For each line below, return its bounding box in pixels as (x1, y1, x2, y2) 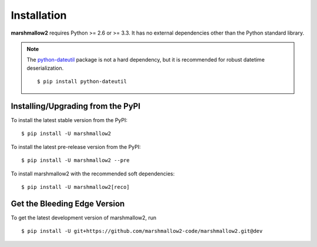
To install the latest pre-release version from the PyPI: (11, 143, 141, 150)
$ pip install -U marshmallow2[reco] (21, 184, 130, 190)
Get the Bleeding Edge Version (11, 198, 125, 208)
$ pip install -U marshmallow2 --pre (21, 157, 130, 164)
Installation (11, 9, 67, 22)
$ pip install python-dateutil (37, 78, 127, 85)
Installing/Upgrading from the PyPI (11, 101, 141, 111)
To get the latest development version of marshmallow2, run (11, 214, 157, 221)
